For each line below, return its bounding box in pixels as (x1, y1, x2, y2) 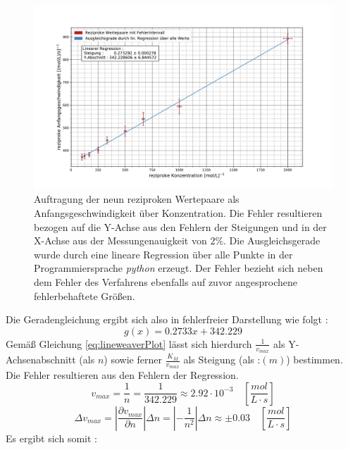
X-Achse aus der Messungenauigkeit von (34, 233, 207, 248)
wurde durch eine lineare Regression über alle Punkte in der (34, 246, 293, 261)
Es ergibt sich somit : (6, 430, 97, 445)
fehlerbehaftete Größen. (34, 288, 135, 303)
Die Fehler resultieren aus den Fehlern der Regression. (6, 368, 239, 382)
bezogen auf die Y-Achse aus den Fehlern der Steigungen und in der (34, 219, 327, 234)
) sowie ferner (104, 352, 162, 367)
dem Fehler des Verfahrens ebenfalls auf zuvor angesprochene (34, 275, 298, 289)
